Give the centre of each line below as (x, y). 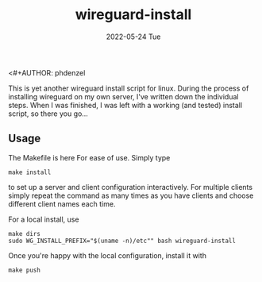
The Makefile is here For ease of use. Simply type (89, 157)
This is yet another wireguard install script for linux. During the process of (129, 88)
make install (30, 172)
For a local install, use (44, 219)
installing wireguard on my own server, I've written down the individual (123, 96)
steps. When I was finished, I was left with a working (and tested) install (125, 105)
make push (25, 270)
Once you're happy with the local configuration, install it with (107, 255)
